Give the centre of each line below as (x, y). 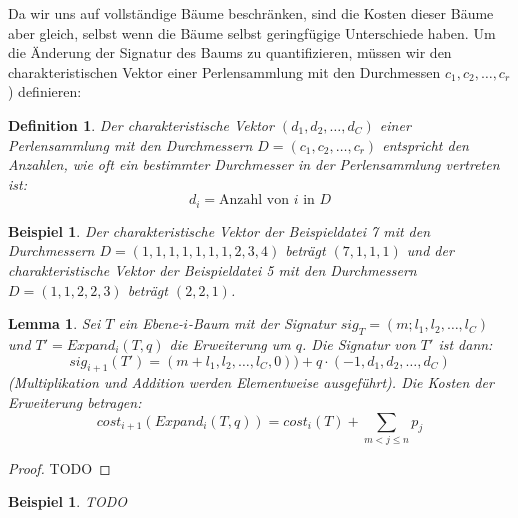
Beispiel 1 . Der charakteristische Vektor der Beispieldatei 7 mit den (219, 230)
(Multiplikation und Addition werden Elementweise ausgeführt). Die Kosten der (251, 382)
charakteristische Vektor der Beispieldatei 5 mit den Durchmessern (212, 269)
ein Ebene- (151, 323)
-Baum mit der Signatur (261, 323)
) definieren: (45, 91)
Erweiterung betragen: (75, 401)
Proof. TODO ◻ (59, 467)
